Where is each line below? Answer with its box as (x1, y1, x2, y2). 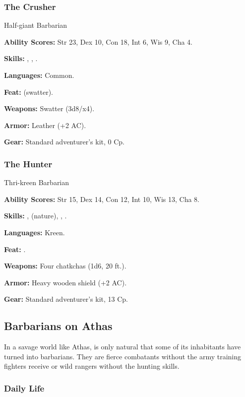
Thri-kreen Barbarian (4, 177, 69, 188)
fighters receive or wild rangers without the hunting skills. (4, 361, 180, 371)
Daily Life (4, 382, 45, 394)
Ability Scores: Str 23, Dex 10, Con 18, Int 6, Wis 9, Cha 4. (4, 36, 192, 47)
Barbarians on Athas (4, 318, 113, 333)
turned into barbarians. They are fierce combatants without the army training (4, 351, 242, 361)
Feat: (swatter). (4, 86, 54, 97)
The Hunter (4, 157, 53, 170)
